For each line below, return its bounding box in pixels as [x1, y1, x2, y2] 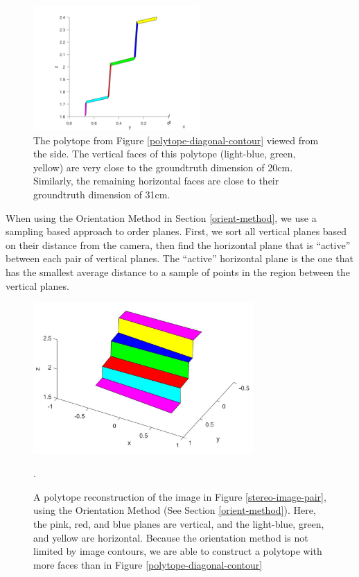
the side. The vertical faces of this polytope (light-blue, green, [33, 146, 296, 161]
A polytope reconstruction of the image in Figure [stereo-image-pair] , [33, 489, 326, 503]
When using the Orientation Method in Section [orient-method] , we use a [6, 210, 317, 225]
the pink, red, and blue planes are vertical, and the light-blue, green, [33, 516, 324, 531]
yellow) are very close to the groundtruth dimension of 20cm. [33, 160, 293, 174]
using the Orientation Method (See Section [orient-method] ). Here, [33, 503, 316, 517]
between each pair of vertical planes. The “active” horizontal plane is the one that [6, 251, 353, 266]
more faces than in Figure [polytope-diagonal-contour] [33, 557, 263, 571]
